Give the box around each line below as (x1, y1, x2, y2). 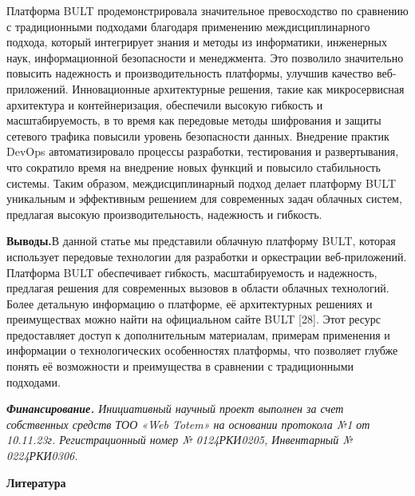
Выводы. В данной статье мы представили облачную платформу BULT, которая (6, 232, 396, 249)
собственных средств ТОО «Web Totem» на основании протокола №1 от (6, 415, 370, 432)
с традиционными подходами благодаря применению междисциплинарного (6, 18, 370, 34)
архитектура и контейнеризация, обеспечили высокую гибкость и (6, 96, 323, 113)
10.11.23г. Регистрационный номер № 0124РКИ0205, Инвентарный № (6, 431, 353, 448)
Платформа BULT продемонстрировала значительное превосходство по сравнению (6, 2, 409, 18)
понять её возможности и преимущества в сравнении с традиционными (6, 358, 354, 375)
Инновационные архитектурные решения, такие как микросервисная (72, 80, 405, 97)
